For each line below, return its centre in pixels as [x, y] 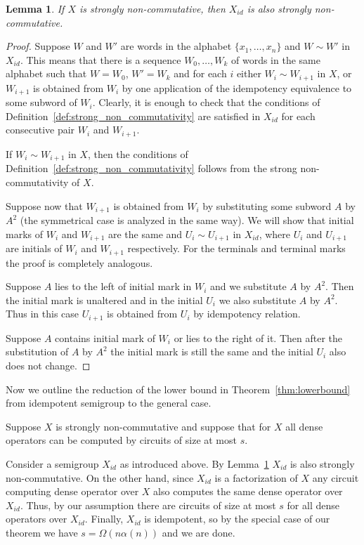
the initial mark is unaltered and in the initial [104, 300]
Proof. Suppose [38, 46]
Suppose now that [44, 205]
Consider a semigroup [52, 463]
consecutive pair [40, 130]
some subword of [41, 102]
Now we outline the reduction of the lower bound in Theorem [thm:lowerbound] [178, 389]
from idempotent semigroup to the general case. [109, 403]
